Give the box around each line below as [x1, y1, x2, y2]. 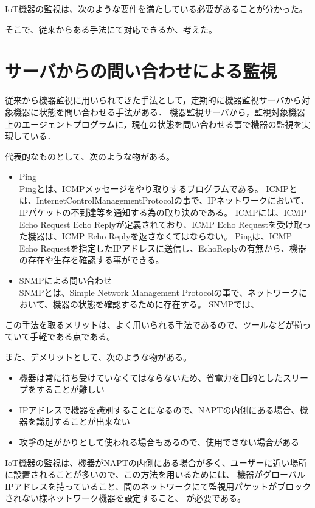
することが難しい [36, 383, 105, 396]
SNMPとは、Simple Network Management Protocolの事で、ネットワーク [19, 286, 299, 298]
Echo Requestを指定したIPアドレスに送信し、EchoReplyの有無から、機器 [19, 241, 306, 254]
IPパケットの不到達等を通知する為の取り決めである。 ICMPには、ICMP [19, 206, 306, 219]
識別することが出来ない [36, 415, 130, 428]
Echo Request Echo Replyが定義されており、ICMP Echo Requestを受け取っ [19, 218, 311, 230]
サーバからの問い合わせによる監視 [5, 58, 277, 83]
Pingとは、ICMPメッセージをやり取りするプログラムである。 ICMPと [19, 182, 297, 194]
